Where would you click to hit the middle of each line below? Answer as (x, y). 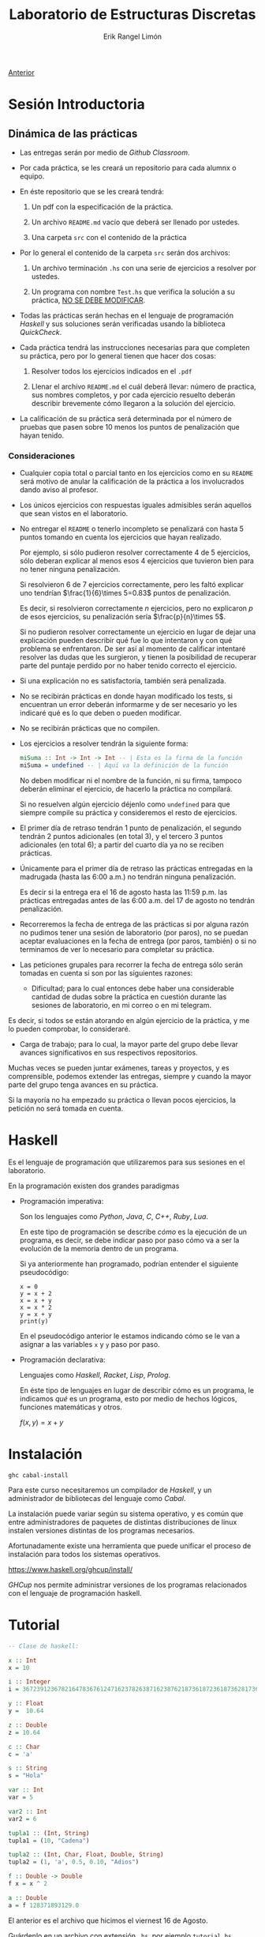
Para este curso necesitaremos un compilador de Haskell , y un (110, 1490)
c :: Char (24, 1747)
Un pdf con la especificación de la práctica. (102, 206)
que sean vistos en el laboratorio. (74, 513)
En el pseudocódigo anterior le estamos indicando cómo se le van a (130, 1336)
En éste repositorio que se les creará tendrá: (91, 191)
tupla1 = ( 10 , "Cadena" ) (49, 1841)
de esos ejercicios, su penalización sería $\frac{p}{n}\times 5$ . (123, 617)
